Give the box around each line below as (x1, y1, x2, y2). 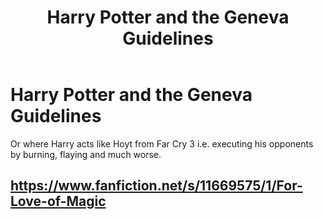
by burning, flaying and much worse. (10, 148, 162, 160)
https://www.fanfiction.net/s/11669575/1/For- (10, 177, 303, 195)
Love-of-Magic (10, 193, 107, 210)
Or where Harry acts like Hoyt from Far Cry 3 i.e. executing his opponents (10, 137, 314, 150)
